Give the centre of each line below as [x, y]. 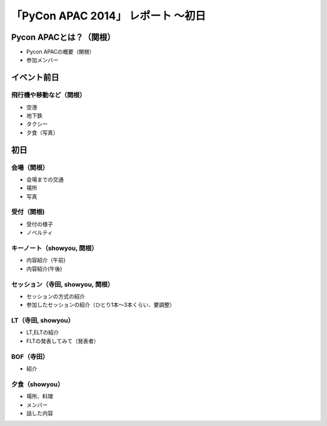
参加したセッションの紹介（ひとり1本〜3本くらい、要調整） [101, 305]
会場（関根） [30, 168]
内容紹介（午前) [46, 260]
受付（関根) [28, 212]
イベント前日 [35, 78]
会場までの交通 [45, 179]
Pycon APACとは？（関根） [63, 37]
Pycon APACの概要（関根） [61, 52]
